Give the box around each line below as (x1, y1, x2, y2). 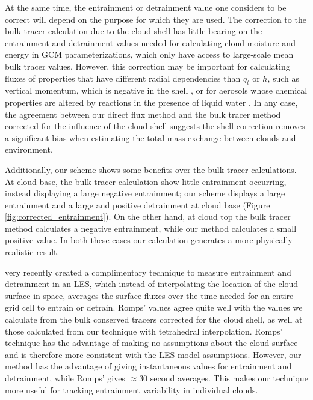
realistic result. (5, 246, 60, 258)
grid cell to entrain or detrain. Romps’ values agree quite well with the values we (5, 301, 303, 314)
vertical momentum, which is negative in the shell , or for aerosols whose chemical (5, 84, 308, 97)
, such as (267, 71, 300, 84)
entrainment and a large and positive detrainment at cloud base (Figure (5, 198, 270, 211)
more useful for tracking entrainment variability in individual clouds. (5, 383, 258, 396)
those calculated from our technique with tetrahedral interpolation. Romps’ (5, 324, 283, 337)
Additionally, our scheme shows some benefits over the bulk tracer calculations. (5, 163, 297, 175)
